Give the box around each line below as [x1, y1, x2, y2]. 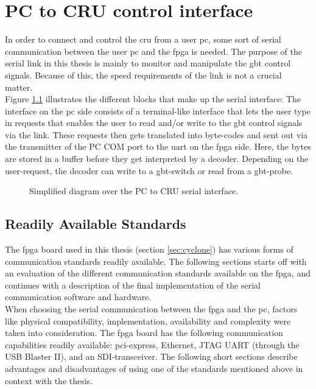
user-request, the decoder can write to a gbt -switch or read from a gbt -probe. [5, 164, 293, 177]
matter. [5, 80, 33, 93]
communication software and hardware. [5, 290, 152, 303]
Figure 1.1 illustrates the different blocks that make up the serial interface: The [5, 93, 301, 105]
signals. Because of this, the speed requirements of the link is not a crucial [5, 68, 282, 81]
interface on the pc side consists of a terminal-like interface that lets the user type [5, 104, 311, 117]
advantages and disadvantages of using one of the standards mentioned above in [5, 362, 303, 374]
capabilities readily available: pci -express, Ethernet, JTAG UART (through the [5, 338, 300, 351]
